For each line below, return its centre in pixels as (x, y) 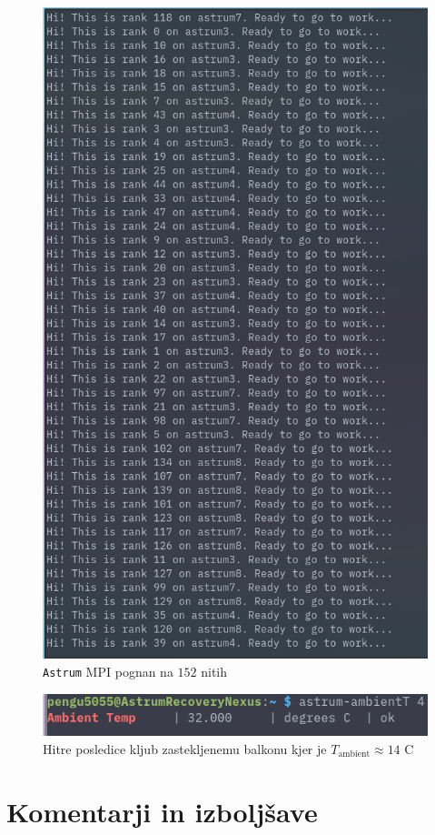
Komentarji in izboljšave (162, 811)
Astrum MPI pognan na (108, 672)
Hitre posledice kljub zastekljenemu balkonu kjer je (185, 748)
